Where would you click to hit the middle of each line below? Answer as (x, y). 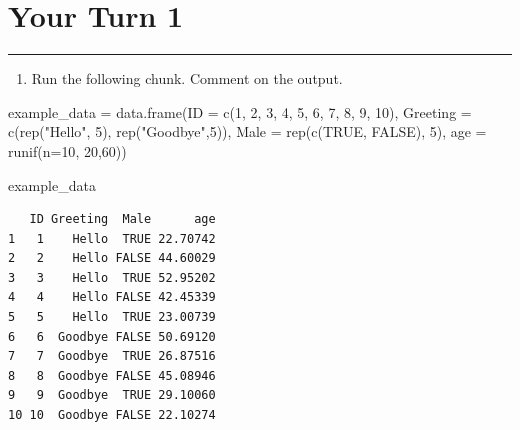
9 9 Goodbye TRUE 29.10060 (112, 395)
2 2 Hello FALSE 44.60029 (112, 258)
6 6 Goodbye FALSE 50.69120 (112, 336)
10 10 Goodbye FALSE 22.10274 (112, 415)
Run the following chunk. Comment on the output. (187, 78)
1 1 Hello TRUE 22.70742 (112, 238)
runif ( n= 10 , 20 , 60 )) (67, 150)
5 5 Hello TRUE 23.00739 (112, 317)
